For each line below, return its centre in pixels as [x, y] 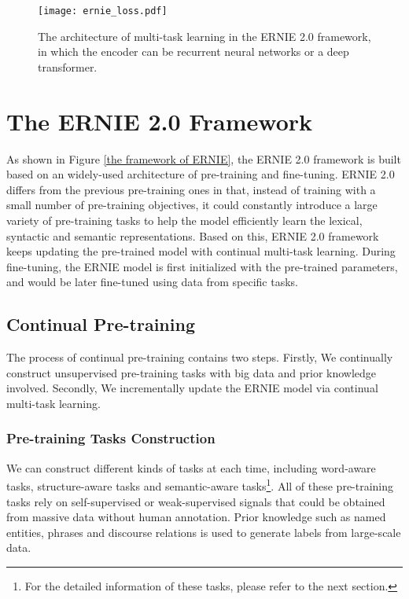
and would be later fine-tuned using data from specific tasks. [153, 282]
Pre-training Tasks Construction [111, 438]
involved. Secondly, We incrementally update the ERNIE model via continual [192, 388]
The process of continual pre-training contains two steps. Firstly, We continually [200, 357]
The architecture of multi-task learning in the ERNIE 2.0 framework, [204, 36]
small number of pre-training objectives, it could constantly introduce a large [192, 205]
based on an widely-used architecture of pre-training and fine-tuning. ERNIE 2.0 [201, 174]
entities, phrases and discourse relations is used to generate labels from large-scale [204, 532]
